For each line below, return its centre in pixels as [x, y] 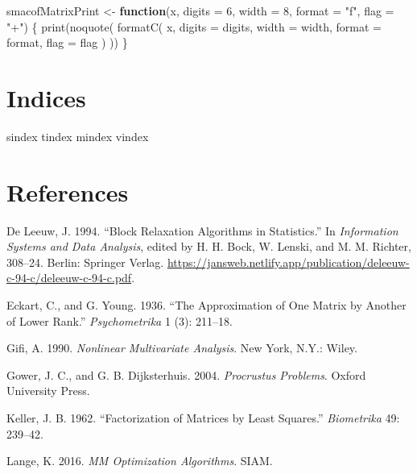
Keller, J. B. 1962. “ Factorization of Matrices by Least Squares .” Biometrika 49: [203, 417]
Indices [46, 97]
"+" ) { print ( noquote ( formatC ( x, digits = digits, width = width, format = [194, 26]
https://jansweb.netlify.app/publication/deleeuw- [288, 262]
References [68, 191]
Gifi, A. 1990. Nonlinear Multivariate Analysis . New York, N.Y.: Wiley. [182, 348]
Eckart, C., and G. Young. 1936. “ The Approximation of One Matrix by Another [206, 305]
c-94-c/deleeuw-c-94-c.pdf [69, 278]
